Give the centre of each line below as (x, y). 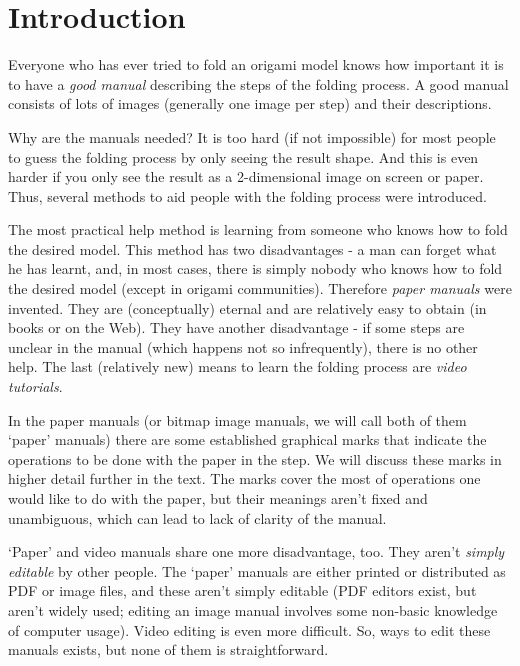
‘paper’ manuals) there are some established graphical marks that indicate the (247, 439)
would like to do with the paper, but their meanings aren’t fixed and (218, 498)
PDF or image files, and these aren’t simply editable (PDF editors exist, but (242, 590)
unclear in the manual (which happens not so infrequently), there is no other (243, 346)
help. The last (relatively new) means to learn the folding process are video (237, 366)
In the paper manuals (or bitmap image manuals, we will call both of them (237, 419)
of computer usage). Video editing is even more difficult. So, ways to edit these (249, 629)
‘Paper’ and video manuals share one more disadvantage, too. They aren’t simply (256, 551)
